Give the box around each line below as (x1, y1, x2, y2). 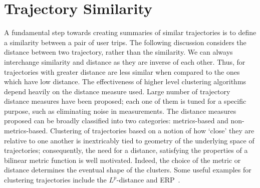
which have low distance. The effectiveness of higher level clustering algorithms (4, 76, 246, 87)
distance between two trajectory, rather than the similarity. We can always (4, 47, 233, 57)
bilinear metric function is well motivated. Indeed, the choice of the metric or (4, 154, 241, 165)
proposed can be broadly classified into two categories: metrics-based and (4, 115, 228, 126)
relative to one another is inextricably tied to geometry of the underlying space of (4, 135, 254, 145)
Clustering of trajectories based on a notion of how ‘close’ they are (50, 125, 254, 136)
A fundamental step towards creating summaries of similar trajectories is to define (4, 27, 256, 38)
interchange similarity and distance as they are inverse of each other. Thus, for (4, 56, 245, 67)
